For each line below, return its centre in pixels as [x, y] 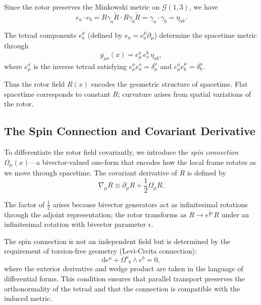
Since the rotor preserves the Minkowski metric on [82, 7]
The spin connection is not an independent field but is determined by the [117, 241]
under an [235, 214]
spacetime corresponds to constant [57, 94]
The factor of [24, 204]
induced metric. [28, 298]
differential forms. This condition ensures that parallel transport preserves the [124, 278]
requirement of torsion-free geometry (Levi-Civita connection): [100, 251]
